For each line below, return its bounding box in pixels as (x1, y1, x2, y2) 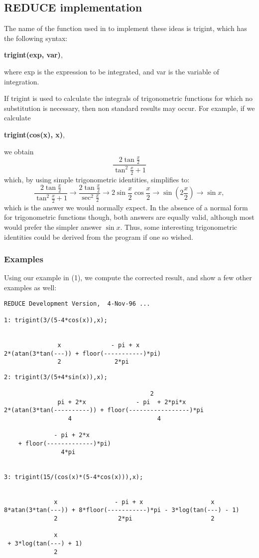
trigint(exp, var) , (4, 49, 63, 60)
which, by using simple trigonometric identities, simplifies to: (4, 174, 190, 184)
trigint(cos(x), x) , (4, 129, 65, 139)
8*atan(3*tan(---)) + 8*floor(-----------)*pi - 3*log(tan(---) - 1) (4, 507, 240, 514)
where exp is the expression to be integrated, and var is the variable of (4, 66, 219, 76)
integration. (4, 76, 39, 86)
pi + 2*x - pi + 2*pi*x (57, 398, 186, 406)
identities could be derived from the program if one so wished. (4, 231, 193, 242)
